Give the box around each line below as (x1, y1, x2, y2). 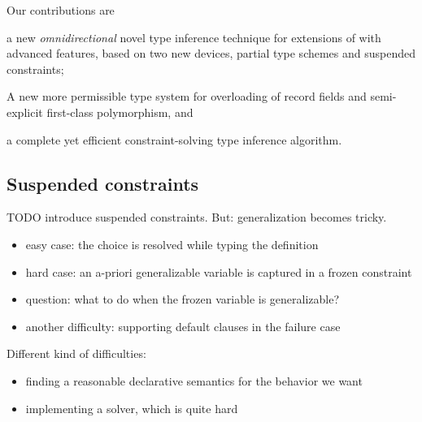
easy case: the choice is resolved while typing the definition (25, 235, 319, 252)
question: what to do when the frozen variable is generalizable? (25, 291, 340, 308)
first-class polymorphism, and (46, 103, 194, 120)
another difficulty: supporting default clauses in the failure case (25, 317, 341, 334)
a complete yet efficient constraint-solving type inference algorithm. (7, 131, 342, 148)
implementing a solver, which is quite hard (25, 399, 238, 416)
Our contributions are (7, 2, 115, 18)
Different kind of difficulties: (7, 345, 146, 362)
